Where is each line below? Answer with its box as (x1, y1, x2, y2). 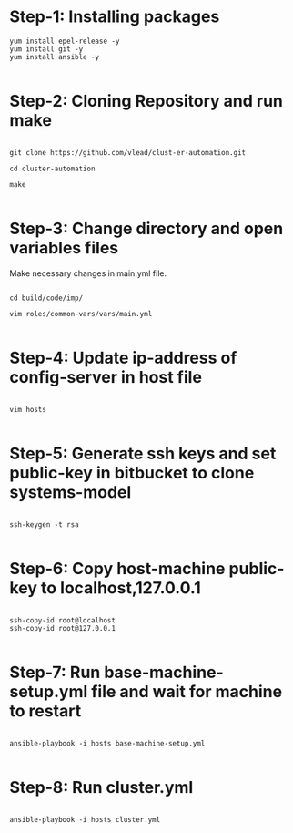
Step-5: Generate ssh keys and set (9, 443, 277, 464)
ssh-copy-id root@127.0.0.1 (9, 623, 116, 632)
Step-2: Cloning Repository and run (9, 91, 284, 111)
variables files (9, 238, 119, 259)
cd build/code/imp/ (9, 293, 84, 303)
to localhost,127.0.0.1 (40, 577, 202, 598)
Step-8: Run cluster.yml (9, 776, 194, 797)
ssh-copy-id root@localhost (9, 615, 116, 625)
